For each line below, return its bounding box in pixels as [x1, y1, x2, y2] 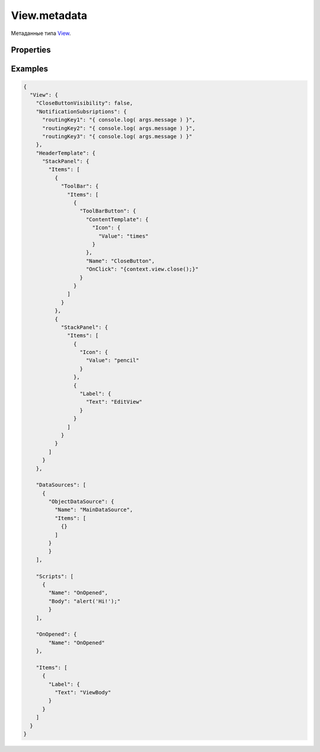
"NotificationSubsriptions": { [36, 108, 127, 115]
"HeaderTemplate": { [36, 149, 96, 157]
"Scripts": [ [36, 573, 74, 579]
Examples [11, 64, 49, 74]
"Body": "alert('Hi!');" [48, 598, 121, 604]
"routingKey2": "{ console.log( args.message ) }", [42, 125, 196, 132]
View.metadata [11, 9, 88, 22]
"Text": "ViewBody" [54, 689, 111, 696]
